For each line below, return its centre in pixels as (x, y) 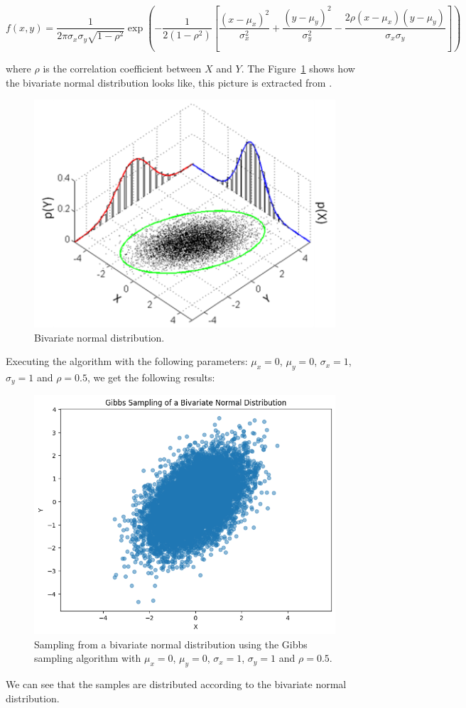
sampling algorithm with (88, 658)
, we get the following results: (151, 377)
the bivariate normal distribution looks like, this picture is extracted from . (169, 82)
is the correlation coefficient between (122, 68)
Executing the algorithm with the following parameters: (127, 361)
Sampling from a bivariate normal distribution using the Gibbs (171, 644)
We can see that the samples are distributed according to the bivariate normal (176, 684)
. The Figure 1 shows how (298, 68)
